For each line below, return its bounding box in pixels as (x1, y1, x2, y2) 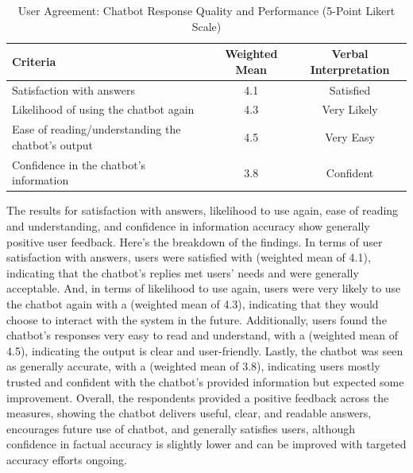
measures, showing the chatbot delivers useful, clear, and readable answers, (6, 405, 372, 421)
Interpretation (310, 60, 390, 77)
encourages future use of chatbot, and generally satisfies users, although (6, 420, 355, 436)
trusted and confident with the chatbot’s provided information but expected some (6, 373, 404, 390)
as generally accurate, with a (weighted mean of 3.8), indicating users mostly (6, 358, 380, 374)
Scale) (191, 17, 222, 34)
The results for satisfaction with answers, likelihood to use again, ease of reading (6, 202, 399, 219)
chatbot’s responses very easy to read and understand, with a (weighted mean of (6, 327, 398, 343)
